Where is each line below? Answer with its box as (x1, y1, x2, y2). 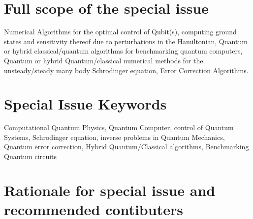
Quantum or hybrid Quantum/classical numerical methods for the (4, 55, 203, 65)
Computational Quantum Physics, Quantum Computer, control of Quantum (4, 122, 234, 133)
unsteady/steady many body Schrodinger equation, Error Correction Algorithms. (4, 65, 249, 75)
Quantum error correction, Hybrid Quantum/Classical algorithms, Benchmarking (4, 141, 249, 152)
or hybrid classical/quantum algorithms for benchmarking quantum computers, (4, 46, 243, 56)
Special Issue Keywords (4, 94, 167, 114)
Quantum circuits (4, 151, 57, 161)
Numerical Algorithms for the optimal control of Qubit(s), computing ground (4, 27, 237, 37)
